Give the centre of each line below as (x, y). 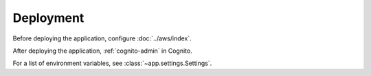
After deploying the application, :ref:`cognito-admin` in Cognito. (102, 51)
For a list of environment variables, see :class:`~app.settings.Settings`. (112, 63)
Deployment (48, 18)
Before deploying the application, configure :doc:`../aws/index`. (102, 38)
